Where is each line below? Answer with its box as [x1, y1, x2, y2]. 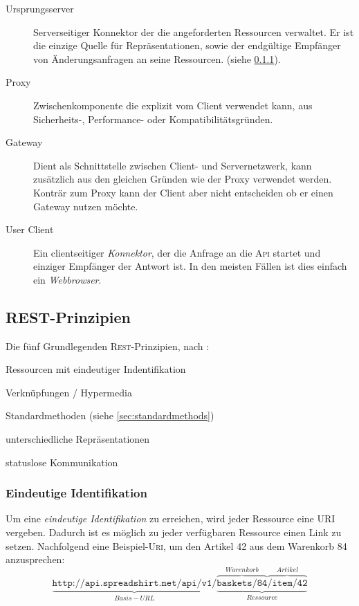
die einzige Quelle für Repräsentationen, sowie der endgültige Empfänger [33, 38, 341, 53]
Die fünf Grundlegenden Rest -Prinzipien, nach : [6, 338, 210, 353]
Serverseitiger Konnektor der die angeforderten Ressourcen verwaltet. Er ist [33, 24, 354, 39]
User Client [6, 222, 54, 237]
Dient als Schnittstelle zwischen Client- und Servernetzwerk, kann [33, 158, 312, 172]
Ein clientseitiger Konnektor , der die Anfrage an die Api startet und [33, 245, 321, 259]
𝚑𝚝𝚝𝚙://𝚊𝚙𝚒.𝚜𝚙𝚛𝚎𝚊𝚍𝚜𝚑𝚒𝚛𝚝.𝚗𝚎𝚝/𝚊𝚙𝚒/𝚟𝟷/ [52, 578, 217, 589]
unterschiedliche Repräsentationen [6, 432, 150, 446]
